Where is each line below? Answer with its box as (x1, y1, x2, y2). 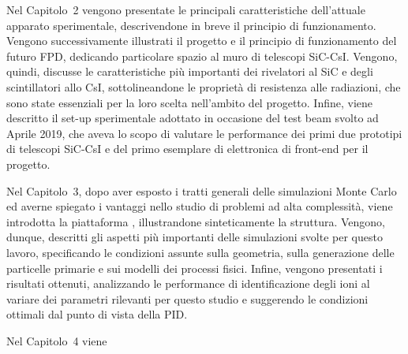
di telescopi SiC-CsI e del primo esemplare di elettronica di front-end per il (6, 140, 369, 157)
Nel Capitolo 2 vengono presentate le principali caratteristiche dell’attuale (6, 2, 365, 17)
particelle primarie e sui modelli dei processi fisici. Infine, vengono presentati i (6, 259, 383, 276)
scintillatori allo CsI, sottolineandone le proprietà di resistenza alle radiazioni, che (6, 78, 401, 95)
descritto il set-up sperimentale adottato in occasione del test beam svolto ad (6, 110, 379, 126)
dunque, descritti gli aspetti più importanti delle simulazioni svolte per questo (6, 229, 383, 245)
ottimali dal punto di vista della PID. (6, 306, 188, 322)
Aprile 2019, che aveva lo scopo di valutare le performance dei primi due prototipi (6, 125, 402, 141)
